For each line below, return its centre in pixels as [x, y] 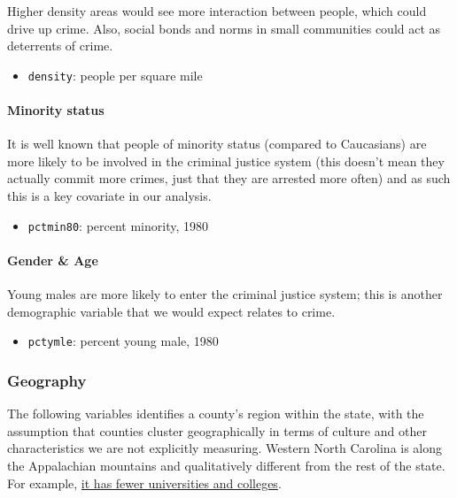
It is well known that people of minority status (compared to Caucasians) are [217, 144]
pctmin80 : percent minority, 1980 [118, 225]
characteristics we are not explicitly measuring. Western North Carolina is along [225, 448]
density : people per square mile [115, 75]
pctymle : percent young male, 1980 [123, 341]
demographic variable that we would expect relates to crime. [171, 311]
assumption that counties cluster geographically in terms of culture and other [217, 430]
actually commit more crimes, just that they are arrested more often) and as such [229, 178]
